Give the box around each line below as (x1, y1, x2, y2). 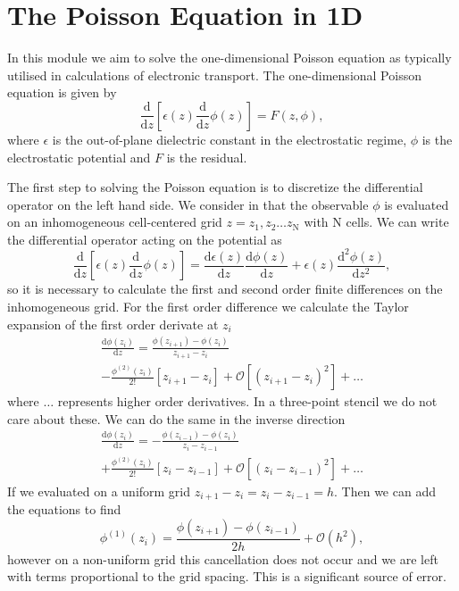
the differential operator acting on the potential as (7, 229, 282, 248)
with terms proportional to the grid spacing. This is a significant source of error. (7, 567, 446, 586)
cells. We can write (346, 212, 449, 231)
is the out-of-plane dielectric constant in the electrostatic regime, (52, 129, 407, 148)
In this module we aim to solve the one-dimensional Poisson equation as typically (7, 48, 452, 67)
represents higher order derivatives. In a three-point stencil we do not (57, 392, 438, 411)
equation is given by (7, 83, 117, 102)
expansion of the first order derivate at (7, 314, 219, 333)
